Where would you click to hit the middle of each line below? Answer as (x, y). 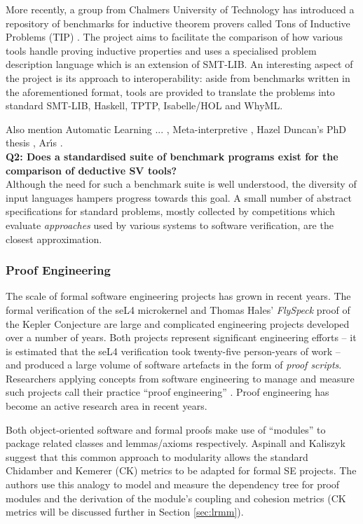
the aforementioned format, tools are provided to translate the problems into (170, 91)
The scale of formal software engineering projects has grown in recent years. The (178, 296)
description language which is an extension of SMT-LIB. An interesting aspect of (179, 64)
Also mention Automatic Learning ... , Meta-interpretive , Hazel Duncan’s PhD (176, 129)
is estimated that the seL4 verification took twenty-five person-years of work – (173, 351)
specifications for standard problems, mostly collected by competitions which (170, 211)
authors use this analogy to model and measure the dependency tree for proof (173, 484)
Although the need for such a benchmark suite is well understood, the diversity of (181, 184)
